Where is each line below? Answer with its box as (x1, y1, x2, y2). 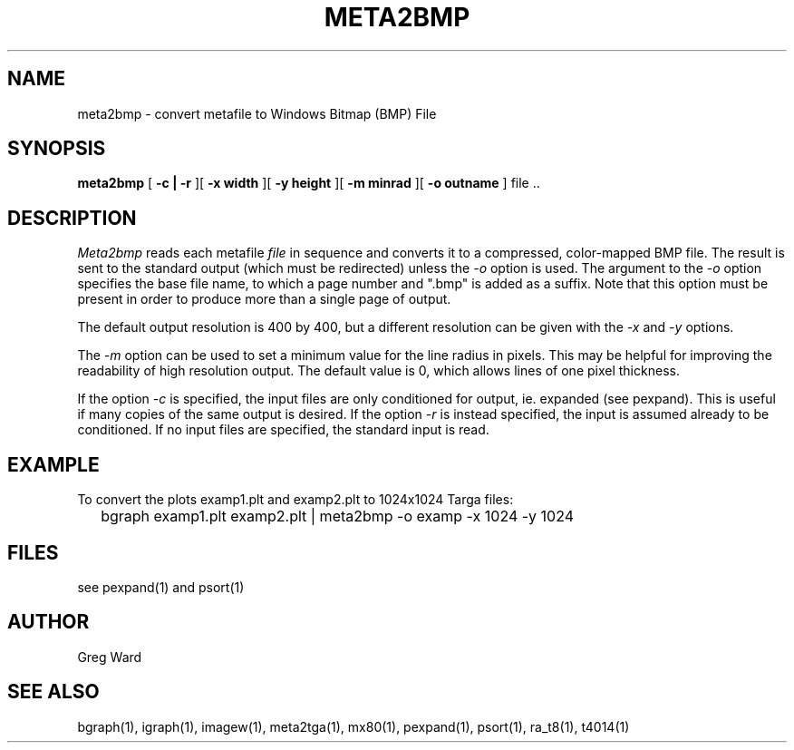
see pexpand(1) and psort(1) (77, 579, 245, 595)
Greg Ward (77, 648, 142, 665)
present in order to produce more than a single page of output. (77, 291, 451, 307)
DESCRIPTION (7, 206, 137, 229)
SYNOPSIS (7, 137, 106, 161)
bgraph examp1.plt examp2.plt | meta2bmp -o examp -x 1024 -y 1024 (101, 507, 575, 526)
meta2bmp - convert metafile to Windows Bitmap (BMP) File (77, 105, 437, 122)
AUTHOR (7, 610, 90, 634)
